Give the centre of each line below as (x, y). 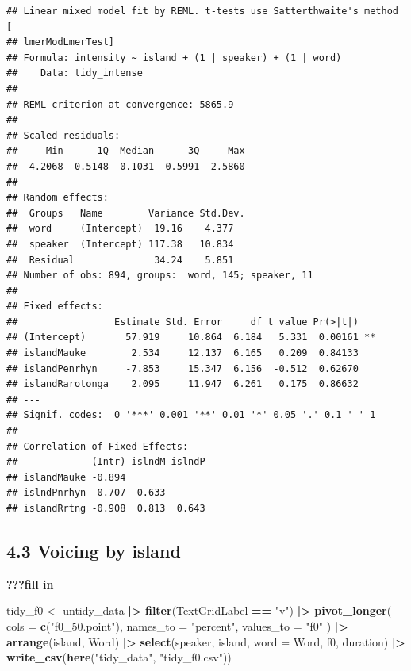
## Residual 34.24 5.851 (120, 260)
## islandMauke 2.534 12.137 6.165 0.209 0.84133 (182, 353)
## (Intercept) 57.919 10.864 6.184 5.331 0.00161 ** (191, 337)
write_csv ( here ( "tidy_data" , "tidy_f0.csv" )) (119, 657)
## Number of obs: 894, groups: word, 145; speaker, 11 (160, 276)
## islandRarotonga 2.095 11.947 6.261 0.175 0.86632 (182, 384)
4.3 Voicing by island (94, 550)
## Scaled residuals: (63, 135)
